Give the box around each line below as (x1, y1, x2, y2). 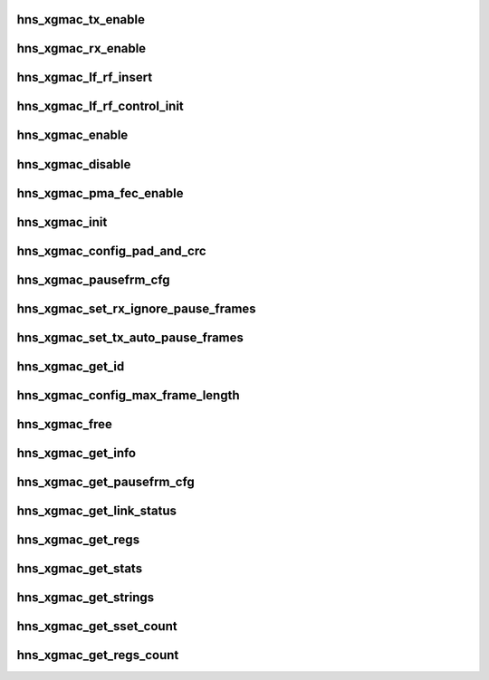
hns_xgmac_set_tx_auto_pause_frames (16, 330, 244, 345)
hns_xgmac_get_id (16, 359, 125, 374)
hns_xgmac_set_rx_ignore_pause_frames (16, 301, 257, 316)
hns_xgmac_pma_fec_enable (16, 186, 184, 201)
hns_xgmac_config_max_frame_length (16, 388, 240, 403)
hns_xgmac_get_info (16, 445, 136, 461)
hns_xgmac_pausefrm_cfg (16, 272, 171, 287)
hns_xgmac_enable (16, 128, 129, 143)
